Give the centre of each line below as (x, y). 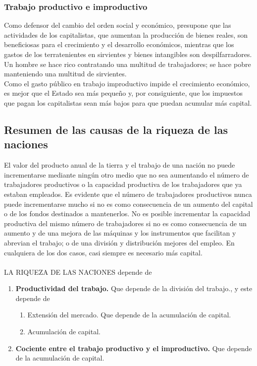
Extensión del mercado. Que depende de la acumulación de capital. (129, 315)
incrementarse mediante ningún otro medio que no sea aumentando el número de (127, 174)
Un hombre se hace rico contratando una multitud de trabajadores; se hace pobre (128, 64)
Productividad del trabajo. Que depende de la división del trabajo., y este (134, 288)
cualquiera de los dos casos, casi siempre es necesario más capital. (103, 252)
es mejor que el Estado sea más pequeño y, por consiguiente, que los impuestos (123, 93)
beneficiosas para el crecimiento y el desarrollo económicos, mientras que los (119, 44)
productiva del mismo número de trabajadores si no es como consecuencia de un (126, 223)
